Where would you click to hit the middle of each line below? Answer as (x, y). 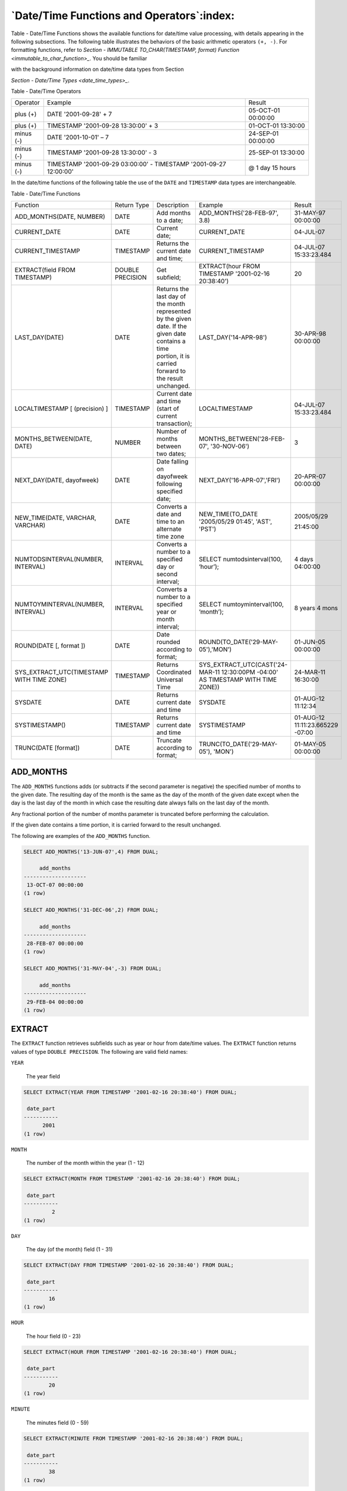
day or (166, 567)
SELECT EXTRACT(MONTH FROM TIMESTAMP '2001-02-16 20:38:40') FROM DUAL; (132, 1178)
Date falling (173, 462)
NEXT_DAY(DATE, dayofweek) (57, 480)
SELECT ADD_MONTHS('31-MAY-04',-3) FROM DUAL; (93, 968)
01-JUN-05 (310, 642)
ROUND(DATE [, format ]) (50, 646)
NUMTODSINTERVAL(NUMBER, (59, 559)
